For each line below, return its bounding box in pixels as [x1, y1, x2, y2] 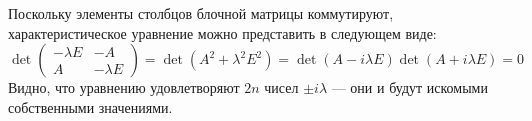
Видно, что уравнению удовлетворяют [8, 77, 240, 98]
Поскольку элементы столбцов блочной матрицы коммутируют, [8, 3, 394, 23]
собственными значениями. [8, 96, 173, 117]
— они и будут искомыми [331, 77, 488, 98]
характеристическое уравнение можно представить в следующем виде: [8, 22, 437, 43]
